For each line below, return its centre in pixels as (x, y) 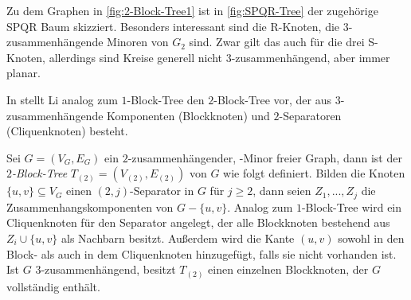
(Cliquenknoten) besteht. (67, 131)
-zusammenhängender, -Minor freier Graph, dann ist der (265, 157)
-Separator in (162, 191)
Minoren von (138, 42)
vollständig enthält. (53, 286)
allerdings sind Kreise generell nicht (136, 57)
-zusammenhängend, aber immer (311, 57)
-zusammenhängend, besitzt (108, 269)
